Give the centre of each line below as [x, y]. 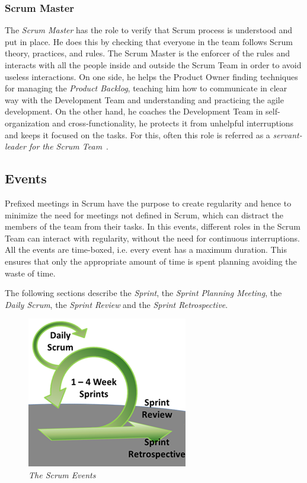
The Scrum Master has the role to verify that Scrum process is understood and [149, 30]
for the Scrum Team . [68, 146]
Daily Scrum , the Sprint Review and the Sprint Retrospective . [116, 304]
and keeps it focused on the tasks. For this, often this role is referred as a [137, 134]
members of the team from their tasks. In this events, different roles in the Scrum [153, 226]
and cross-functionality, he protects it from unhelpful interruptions [173, 123]
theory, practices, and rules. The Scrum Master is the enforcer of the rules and [147, 53]
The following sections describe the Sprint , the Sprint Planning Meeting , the [143, 293]
